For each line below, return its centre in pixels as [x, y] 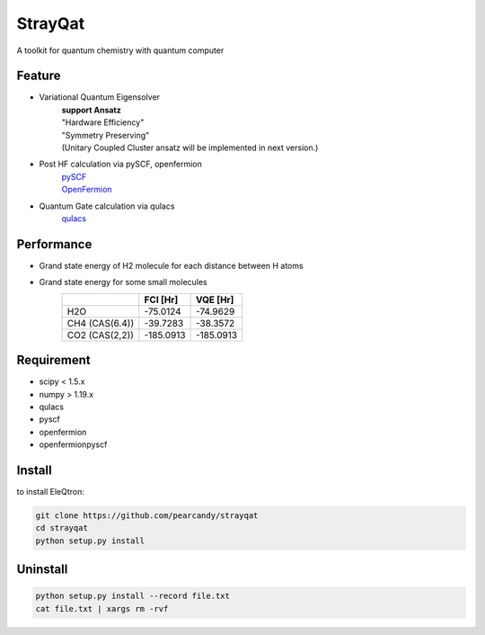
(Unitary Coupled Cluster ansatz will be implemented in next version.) [190, 148]
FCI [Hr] [161, 300]
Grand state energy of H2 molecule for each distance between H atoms [172, 265]
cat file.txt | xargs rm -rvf [102, 608]
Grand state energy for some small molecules [123, 282]
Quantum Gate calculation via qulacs [107, 206]
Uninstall [42, 570]
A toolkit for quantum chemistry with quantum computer [120, 50]
